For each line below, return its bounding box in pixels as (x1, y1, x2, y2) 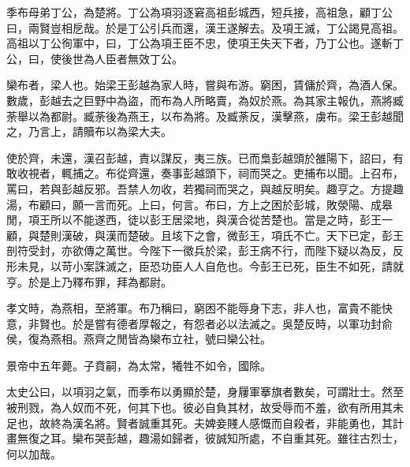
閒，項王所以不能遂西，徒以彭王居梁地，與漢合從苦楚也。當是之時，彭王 (6, 211, 382, 228)
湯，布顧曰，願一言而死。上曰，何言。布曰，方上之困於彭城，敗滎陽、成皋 (6, 196, 393, 212)
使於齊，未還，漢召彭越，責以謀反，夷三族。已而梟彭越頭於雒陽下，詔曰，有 (6, 149, 404, 166)
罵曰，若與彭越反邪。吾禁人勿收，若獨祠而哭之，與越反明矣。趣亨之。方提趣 (6, 180, 404, 196)
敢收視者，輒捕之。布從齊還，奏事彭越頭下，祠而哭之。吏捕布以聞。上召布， (6, 165, 404, 181)
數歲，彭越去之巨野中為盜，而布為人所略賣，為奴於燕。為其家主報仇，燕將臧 (6, 92, 404, 108)
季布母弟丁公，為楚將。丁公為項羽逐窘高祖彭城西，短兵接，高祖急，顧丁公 (6, 4, 393, 20)
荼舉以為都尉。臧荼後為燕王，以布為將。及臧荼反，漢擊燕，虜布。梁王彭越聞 (6, 107, 404, 124)
